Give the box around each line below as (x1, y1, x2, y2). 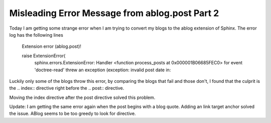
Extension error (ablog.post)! (22, 43, 81, 50)
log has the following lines (9, 32, 64, 38)
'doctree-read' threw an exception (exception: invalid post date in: (34, 67, 171, 73)
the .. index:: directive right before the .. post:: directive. (9, 85, 124, 91)
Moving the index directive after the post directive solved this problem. (9, 94, 156, 100)
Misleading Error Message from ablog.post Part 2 (9, 8, 219, 19)
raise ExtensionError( (22, 53, 66, 59)
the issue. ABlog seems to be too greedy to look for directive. (9, 110, 136, 116)
